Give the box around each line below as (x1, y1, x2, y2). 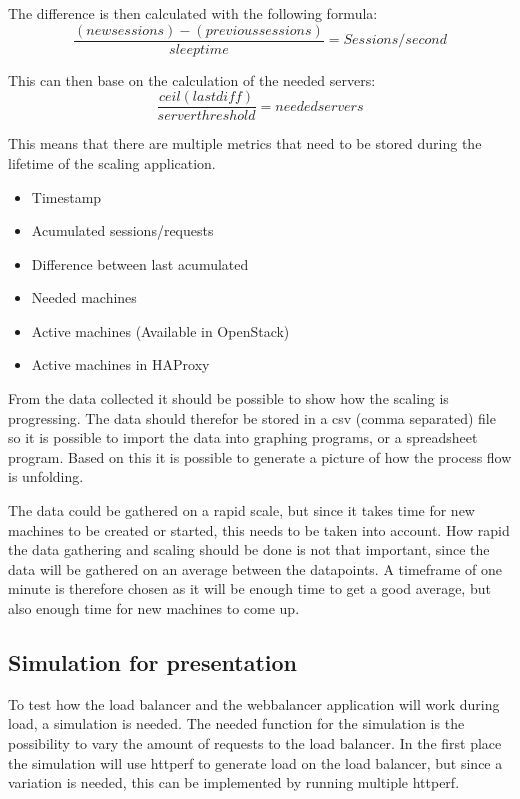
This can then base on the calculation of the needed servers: (8, 69, 376, 90)
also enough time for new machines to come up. (8, 598, 300, 618)
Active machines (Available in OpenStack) (31, 320, 290, 341)
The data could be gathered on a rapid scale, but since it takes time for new (8, 500, 475, 521)
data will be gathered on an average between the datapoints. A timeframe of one (8, 558, 503, 579)
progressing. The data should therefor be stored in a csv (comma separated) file (8, 407, 496, 428)
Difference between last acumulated (31, 253, 249, 274)
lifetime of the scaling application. (8, 152, 216, 173)
